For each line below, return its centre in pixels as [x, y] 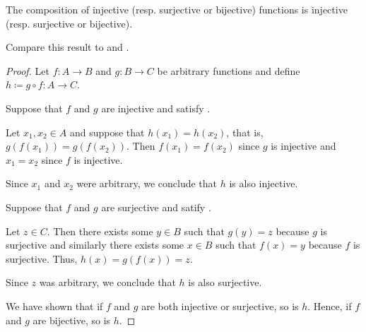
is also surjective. [225, 282]
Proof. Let [28, 70]
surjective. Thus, [42, 258]
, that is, [245, 132]
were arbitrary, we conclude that [147, 183]
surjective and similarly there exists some [95, 245]
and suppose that [107, 132]
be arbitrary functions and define [229, 70]
